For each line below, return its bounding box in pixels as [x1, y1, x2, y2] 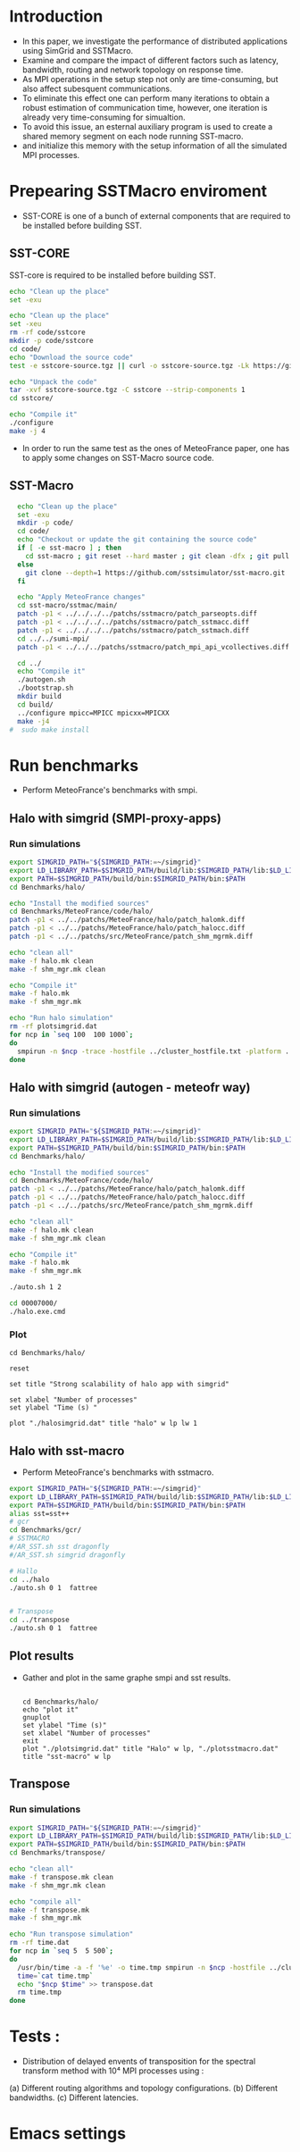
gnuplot [21, 1712, 51, 1721]
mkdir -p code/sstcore [9, 337, 94, 346]
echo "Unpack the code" [9, 377, 98, 386]
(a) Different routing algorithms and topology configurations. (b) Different [9, 2083, 279, 2094]
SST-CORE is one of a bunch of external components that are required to [21, 210, 291, 221]
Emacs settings [9, 2123, 127, 2144]
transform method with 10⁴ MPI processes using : [21, 2065, 204, 2076]
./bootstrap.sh [17, 683, 74, 693]
